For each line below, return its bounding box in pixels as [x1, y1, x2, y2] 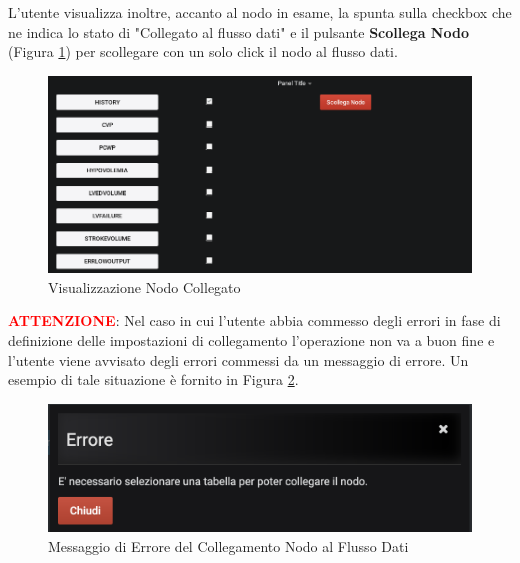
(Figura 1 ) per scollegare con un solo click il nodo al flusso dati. [8, 41, 398, 62]
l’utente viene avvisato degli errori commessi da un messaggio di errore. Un [8, 349, 469, 370]
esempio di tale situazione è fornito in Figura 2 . [8, 369, 299, 390]
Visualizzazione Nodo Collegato [48, 276, 241, 297]
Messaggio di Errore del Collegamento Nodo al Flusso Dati [48, 535, 409, 556]
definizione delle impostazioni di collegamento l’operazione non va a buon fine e [8, 329, 495, 350]
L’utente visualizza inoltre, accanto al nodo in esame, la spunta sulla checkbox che [8, 2, 512, 22]
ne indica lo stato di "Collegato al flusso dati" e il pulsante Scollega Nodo [8, 21, 469, 42]
